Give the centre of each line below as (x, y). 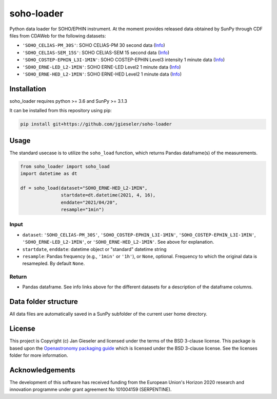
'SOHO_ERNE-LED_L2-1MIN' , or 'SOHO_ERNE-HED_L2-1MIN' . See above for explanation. (118, 242)
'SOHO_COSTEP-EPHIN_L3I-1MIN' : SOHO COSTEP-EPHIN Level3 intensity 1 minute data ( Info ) (124, 60)
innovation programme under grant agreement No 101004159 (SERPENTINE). (91, 389)
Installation (28, 89)
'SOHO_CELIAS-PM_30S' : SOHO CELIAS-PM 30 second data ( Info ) (94, 45)
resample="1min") (83, 210)
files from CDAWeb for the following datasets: (58, 35)
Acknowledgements (42, 370)
